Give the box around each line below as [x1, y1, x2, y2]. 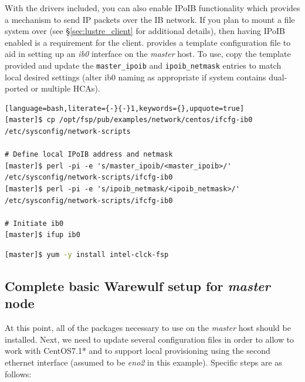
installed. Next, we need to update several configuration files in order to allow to [5, 333, 294, 345]
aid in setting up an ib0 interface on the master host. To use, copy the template [5, 48, 291, 60]
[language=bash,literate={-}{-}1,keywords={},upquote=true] [5, 104, 245, 113]
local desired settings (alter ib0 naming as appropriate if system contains [5, 70, 266, 83]
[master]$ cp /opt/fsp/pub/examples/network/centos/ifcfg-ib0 [5, 116, 253, 124]
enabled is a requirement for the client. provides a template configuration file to [5, 36, 291, 48]
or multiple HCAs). [30, 82, 100, 94]
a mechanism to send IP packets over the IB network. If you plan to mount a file [5, 13, 295, 25]
